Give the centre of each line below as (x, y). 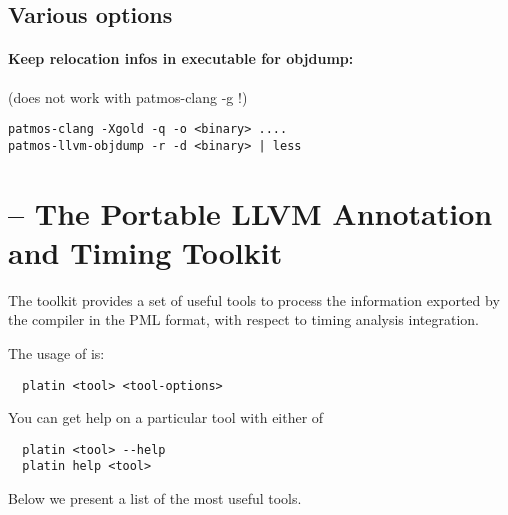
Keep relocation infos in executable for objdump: (181, 58)
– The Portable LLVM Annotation (250, 212)
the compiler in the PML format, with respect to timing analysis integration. (243, 319)
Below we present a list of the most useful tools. (155, 498)
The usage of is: (56, 352)
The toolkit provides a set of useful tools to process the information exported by (254, 299)
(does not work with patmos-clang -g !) (128, 96)
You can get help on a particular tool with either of (166, 417)
